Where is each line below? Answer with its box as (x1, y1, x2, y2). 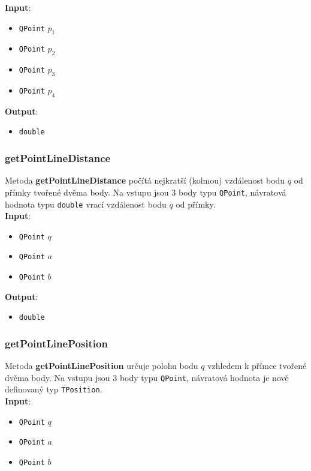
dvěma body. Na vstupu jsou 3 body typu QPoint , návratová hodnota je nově (5, 371, 289, 383)
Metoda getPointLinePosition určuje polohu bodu (5, 359, 198, 372)
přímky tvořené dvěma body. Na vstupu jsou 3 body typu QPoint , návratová (5, 185, 286, 198)
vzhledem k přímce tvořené (207, 359, 307, 372)
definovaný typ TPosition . (5, 383, 102, 395)
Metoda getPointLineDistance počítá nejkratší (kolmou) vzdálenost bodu (5, 174, 285, 187)
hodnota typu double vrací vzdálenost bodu (5, 197, 167, 210)
